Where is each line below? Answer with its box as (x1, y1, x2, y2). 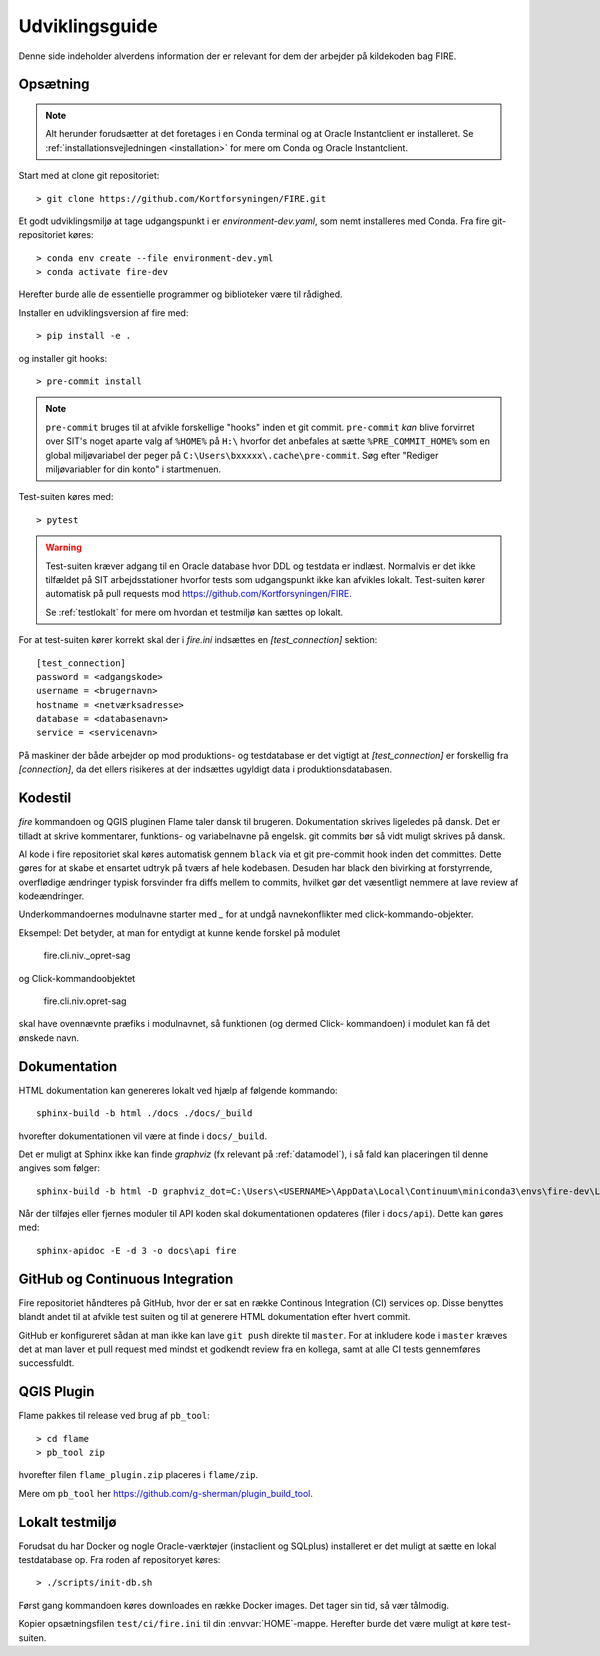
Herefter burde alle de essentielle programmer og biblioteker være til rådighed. (18, 288, 344, 300)
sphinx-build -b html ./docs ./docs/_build (36, 1108, 253, 1119)
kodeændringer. (18, 890, 85, 902)
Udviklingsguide (18, 15, 159, 37)
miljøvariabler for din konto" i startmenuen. (45, 463, 222, 475)
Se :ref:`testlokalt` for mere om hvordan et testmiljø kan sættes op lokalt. (45, 606, 344, 618)
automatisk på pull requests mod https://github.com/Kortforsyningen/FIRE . (45, 588, 352, 600)
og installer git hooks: (18, 352, 108, 364)
